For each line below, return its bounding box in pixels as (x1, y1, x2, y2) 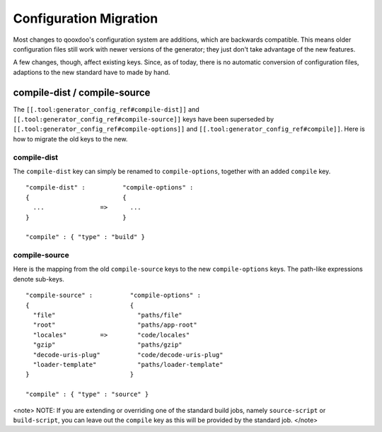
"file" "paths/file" (33, 311, 183, 319)
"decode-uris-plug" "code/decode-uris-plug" (33, 351, 224, 358)
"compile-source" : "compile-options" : (25, 291, 202, 300)
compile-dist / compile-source (13, 86, 151, 98)
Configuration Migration (13, 11, 158, 26)
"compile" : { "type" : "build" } (25, 233, 145, 241)
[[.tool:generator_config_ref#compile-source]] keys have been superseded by (13, 115, 274, 124)
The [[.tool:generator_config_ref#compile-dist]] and (13, 105, 199, 113)
